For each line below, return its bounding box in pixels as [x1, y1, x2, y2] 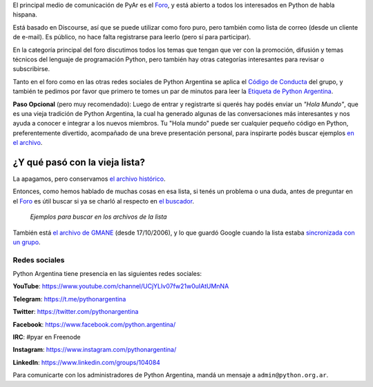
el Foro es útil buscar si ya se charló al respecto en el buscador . [12, 197, 195, 205]
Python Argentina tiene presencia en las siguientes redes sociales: [12, 270, 202, 278]
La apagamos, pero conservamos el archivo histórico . [12, 175, 166, 183]
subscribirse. [12, 65, 50, 73]
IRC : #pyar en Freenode [12, 333, 81, 341]
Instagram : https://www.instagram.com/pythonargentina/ [12, 346, 177, 354]
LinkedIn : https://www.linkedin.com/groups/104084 [12, 358, 160, 366]
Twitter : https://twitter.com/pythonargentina [12, 308, 139, 316]
